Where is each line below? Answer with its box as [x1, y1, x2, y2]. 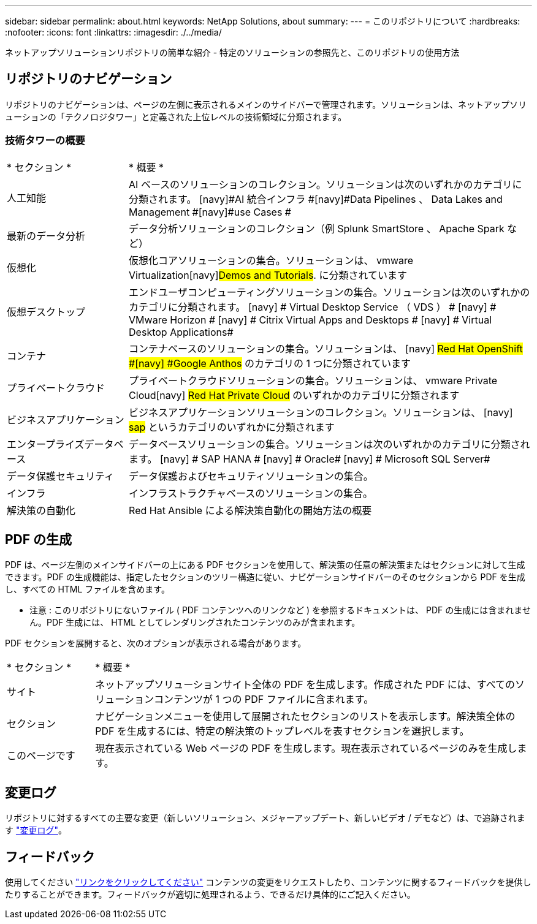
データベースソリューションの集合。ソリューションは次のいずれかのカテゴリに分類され [129, 437, 530, 450]
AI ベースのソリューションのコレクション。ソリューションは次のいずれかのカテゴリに [129, 178, 522, 191]
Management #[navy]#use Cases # [129, 205, 291, 218]
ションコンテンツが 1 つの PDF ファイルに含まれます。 [124, 693, 374, 706]
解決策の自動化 [7, 504, 76, 517]
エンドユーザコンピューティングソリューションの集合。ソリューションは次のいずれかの [129, 286, 530, 298]
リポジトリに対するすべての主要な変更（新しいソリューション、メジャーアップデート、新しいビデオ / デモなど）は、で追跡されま [5, 812, 525, 824]
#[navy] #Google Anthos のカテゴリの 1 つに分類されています [129, 357, 411, 369]
